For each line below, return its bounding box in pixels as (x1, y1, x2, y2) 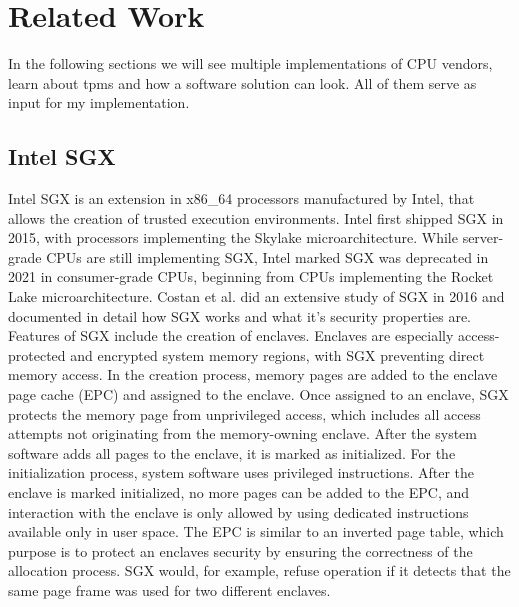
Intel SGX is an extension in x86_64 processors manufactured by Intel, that (8, 188, 475, 209)
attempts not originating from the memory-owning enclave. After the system (8, 423, 477, 444)
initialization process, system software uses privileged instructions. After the (8, 462, 474, 483)
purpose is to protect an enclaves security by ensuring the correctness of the (8, 540, 473, 561)
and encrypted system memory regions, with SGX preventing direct (70, 344, 485, 365)
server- (462, 227, 504, 248)
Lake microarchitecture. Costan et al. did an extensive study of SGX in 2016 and (8, 286, 505, 307)
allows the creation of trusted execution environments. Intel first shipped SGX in (8, 207, 504, 228)
